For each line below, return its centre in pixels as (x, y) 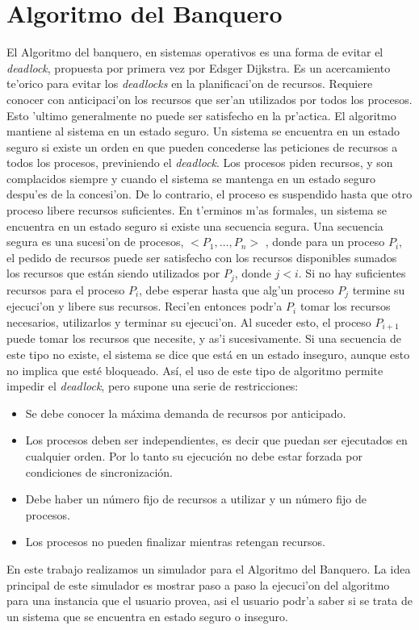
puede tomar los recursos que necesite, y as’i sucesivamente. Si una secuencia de (204, 338)
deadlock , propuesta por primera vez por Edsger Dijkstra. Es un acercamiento (199, 67)
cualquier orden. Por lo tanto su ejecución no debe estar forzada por (194, 455)
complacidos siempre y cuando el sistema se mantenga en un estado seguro (191, 178)
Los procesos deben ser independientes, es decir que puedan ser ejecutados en (216, 440)
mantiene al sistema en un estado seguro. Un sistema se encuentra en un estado (203, 131)
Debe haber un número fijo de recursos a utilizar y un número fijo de (196, 499)
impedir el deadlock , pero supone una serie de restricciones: (153, 386)
